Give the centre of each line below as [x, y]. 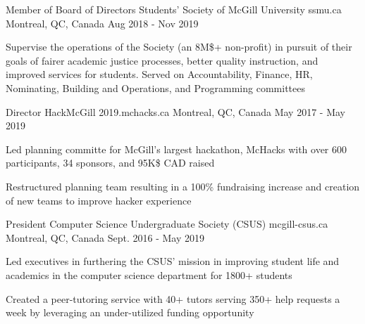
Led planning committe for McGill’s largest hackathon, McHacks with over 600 [177, 149]
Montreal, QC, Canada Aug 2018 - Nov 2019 [102, 23]
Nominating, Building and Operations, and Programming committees [155, 88]
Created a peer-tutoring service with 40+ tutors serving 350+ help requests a [173, 298]
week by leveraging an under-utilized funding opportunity [130, 312]
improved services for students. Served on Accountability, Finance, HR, [159, 74]
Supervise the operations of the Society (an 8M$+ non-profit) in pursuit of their [179, 47]
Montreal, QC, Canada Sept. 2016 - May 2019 [105, 237]
